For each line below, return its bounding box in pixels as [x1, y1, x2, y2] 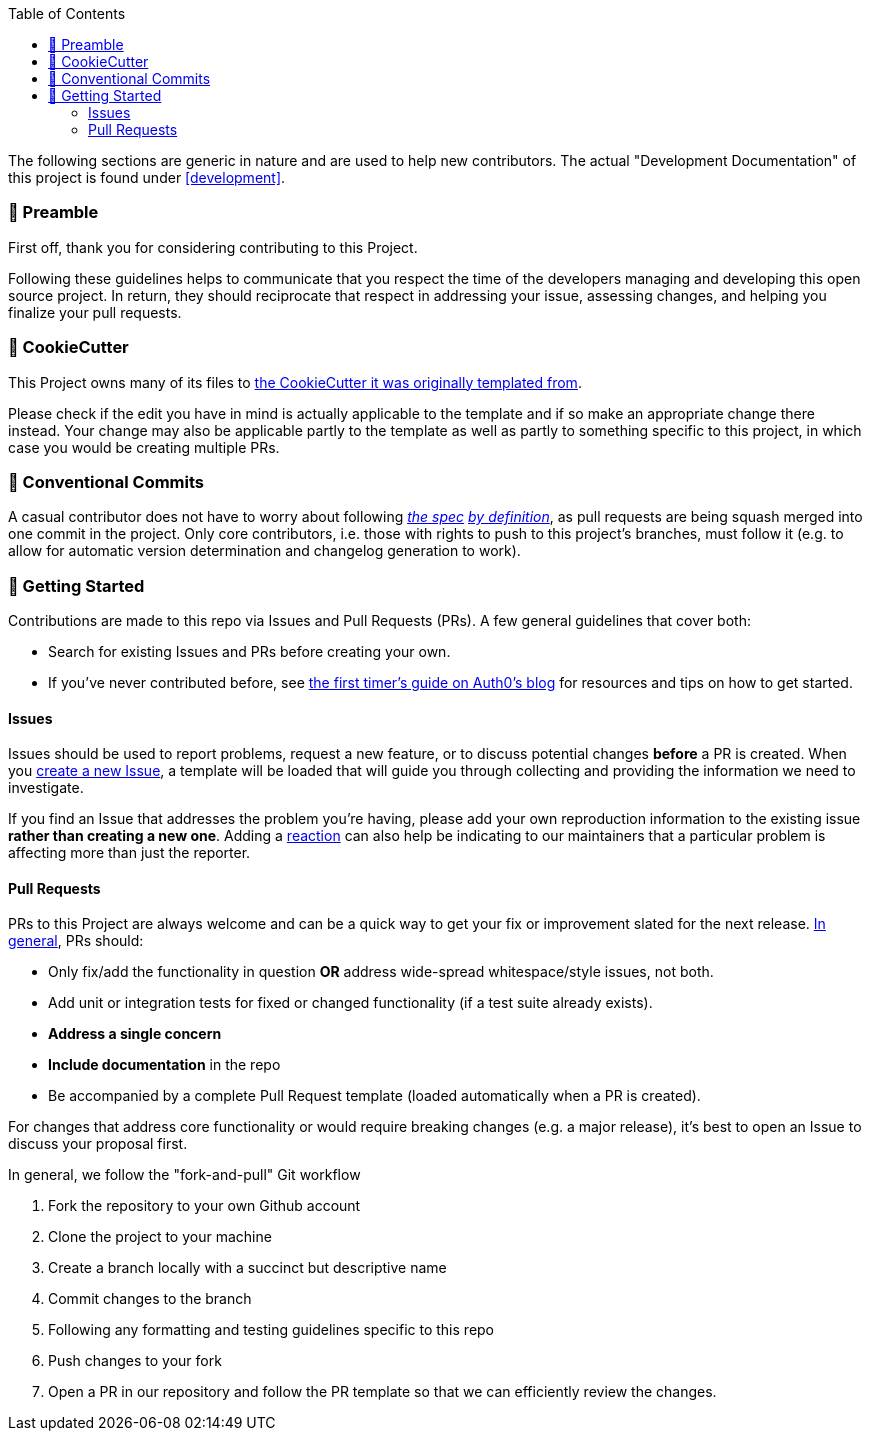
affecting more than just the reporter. [8, 844, 251, 862]
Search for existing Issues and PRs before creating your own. [48, 643, 451, 660]
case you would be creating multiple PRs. [8, 438, 280, 456]
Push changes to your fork [48, 1352, 222, 1370]
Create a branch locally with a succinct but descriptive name [48, 1259, 447, 1277]
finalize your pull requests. [8, 303, 182, 321]
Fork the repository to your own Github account [48, 1197, 361, 1215]
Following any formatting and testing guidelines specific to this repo [48, 1321, 495, 1339]
